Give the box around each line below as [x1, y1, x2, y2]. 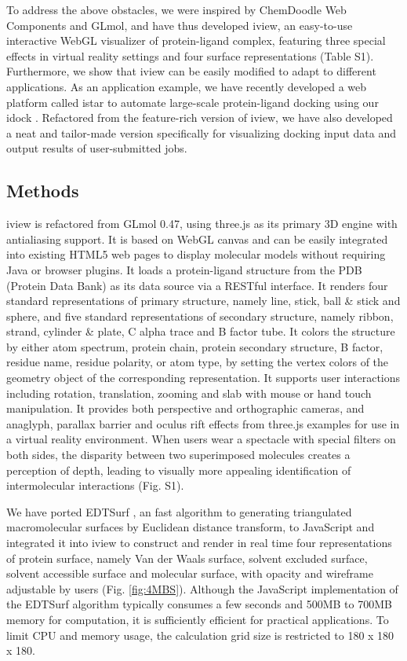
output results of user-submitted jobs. [6, 140, 187, 156]
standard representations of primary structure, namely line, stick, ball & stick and [6, 292, 401, 309]
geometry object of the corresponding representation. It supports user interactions [6, 369, 401, 386]
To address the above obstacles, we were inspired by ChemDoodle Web [6, 2, 347, 17]
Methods [6, 178, 79, 203]
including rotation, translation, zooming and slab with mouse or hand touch [6, 384, 372, 401]
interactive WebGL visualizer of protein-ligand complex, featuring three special [6, 32, 386, 49]
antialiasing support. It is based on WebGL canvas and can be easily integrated [6, 230, 388, 247]
